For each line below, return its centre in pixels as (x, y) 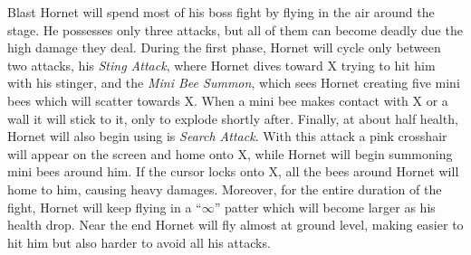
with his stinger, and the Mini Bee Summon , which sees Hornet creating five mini (234, 83)
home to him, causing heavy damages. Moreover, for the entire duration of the (225, 189)
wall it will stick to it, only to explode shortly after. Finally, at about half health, (233, 118)
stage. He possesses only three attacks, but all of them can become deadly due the (235, 29)
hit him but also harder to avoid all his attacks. (139, 242)
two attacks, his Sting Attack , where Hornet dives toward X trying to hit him (221, 65)
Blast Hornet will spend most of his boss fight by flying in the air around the (221, 12)
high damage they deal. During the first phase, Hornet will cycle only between (224, 47)
